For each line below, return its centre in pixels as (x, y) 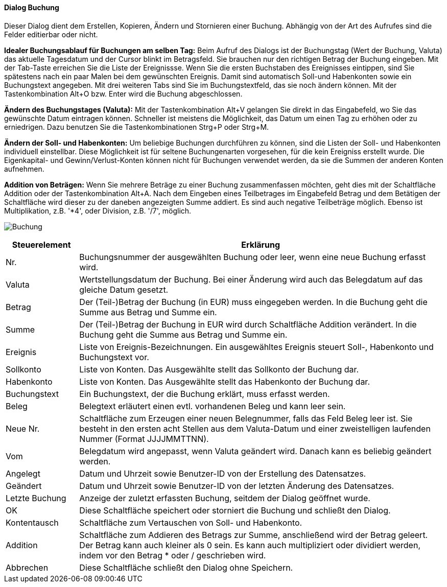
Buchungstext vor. (114, 357)
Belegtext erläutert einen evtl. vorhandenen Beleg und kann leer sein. (213, 406)
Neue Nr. (23, 428)
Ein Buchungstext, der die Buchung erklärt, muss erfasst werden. (205, 394)
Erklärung (261, 244)
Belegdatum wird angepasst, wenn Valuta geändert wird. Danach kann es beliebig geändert (255, 451)
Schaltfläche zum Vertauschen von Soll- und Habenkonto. (191, 522)
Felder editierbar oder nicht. (51, 34)
